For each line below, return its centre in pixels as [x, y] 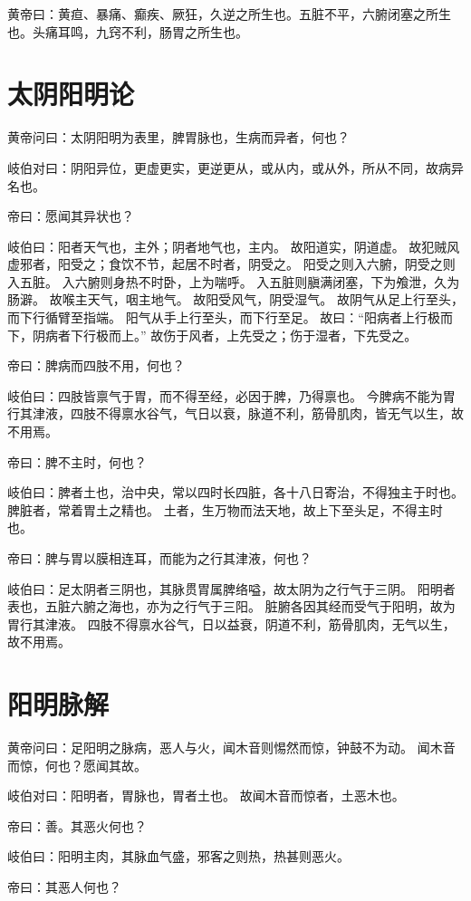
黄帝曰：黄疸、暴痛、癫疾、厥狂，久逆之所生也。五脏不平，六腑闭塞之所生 [229, 14]
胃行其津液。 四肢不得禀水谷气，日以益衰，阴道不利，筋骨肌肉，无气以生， [231, 623]
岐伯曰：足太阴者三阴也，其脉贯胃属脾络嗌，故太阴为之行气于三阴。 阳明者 [231, 588]
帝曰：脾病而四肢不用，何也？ [96, 365]
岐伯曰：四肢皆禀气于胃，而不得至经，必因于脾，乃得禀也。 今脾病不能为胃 [231, 395]
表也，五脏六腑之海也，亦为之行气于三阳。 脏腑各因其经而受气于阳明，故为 [231, 606]
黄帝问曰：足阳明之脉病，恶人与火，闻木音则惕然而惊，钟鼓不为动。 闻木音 [231, 748]
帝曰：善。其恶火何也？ [77, 825]
